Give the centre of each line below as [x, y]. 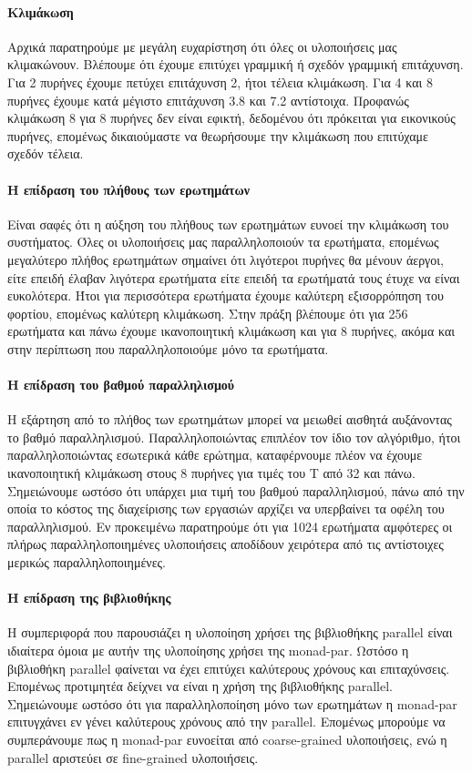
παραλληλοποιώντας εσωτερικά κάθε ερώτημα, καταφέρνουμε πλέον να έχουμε [215, 455]
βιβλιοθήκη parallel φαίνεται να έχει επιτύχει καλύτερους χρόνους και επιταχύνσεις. [229, 668]
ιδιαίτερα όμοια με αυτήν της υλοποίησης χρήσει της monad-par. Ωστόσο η [208, 651]
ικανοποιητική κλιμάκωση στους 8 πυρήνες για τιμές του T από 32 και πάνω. [211, 473]
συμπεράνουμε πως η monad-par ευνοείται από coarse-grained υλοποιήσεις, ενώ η [227, 739]
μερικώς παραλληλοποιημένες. [87, 562]
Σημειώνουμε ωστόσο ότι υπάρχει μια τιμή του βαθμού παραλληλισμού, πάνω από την [236, 490]
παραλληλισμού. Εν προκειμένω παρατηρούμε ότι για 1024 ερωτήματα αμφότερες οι [230, 526]
